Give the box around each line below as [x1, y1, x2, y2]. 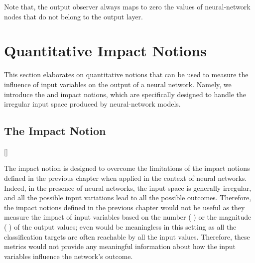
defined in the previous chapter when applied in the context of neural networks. [4, 173, 247, 183]
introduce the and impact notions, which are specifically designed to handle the [4, 89, 247, 99]
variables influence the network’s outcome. [4, 251, 133, 261]
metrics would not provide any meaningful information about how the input [4, 241, 236, 252]
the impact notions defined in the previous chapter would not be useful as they [4, 202, 245, 212]
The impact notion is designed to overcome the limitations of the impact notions [4, 163, 250, 173]
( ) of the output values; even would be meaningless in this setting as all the [4, 222, 237, 232]
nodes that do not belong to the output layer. [4, 11, 143, 21]
